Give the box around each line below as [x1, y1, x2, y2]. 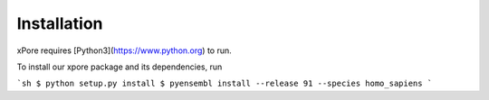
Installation [16, 14, 103, 33]
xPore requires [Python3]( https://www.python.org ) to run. [16, 45, 233, 56]
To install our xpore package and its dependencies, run [16, 61, 223, 72]
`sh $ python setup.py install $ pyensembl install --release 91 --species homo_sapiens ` [16, 78, 433, 89]
